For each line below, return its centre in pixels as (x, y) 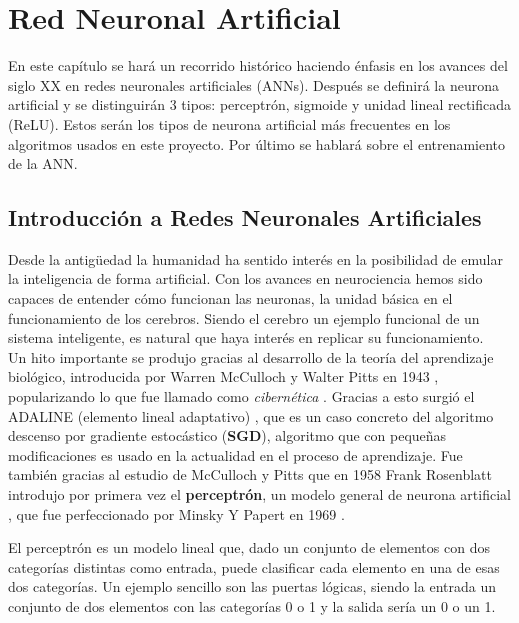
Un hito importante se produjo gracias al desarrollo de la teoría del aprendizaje (251, 356)
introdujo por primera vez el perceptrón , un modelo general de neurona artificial (259, 494)
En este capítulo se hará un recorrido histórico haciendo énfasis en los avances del (258, 65)
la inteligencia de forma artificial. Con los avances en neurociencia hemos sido (245, 278)
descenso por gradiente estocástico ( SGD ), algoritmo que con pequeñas (227, 435)
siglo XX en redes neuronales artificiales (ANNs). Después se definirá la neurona (253, 84)
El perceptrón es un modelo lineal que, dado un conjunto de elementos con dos (249, 547)
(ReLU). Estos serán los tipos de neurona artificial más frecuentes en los (229, 123)
